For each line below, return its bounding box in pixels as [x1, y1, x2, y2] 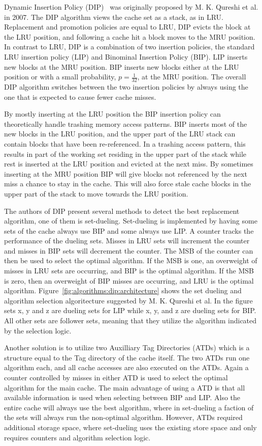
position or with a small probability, [4, 71, 116, 82]
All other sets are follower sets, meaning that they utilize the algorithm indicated [4, 315, 257, 326]
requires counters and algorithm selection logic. [4, 432, 151, 442]
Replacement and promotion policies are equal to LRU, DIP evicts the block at [4, 21, 251, 32]
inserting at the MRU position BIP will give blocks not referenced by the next [4, 168, 247, 179]
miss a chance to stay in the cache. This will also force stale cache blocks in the [4, 178, 251, 189]
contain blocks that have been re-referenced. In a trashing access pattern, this [4, 138, 246, 149]
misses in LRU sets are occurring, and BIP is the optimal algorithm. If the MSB [4, 265, 254, 276]
